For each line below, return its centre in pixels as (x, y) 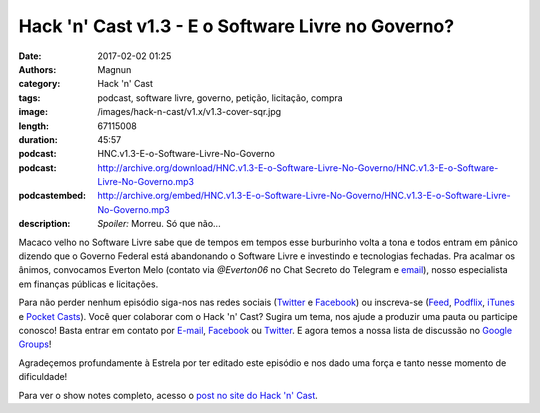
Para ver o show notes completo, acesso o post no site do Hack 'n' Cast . (168, 395)
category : (39, 84)
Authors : (37, 69)
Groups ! (35, 344)
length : (34, 126)
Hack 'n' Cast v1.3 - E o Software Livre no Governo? (236, 26)
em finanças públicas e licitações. (88, 284)
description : (44, 224)
